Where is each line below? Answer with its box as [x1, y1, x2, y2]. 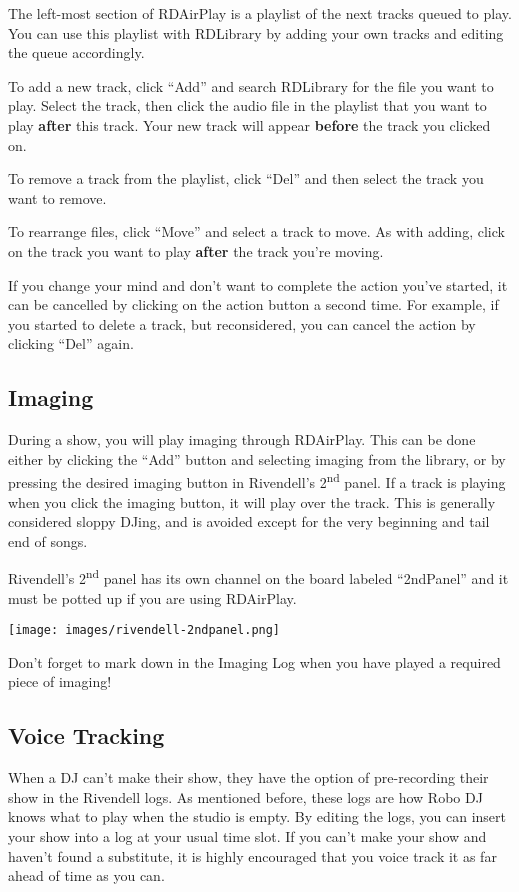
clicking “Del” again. [8, 333, 134, 354]
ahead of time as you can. [8, 865, 165, 886]
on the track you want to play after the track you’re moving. [8, 240, 384, 261]
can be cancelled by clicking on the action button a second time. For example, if [8, 294, 499, 315]
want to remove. [8, 187, 107, 208]
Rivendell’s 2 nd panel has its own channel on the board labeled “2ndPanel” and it [8, 565, 509, 588]
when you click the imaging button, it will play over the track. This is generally [8, 491, 496, 512]
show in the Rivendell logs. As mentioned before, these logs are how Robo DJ [8, 786, 483, 807]
